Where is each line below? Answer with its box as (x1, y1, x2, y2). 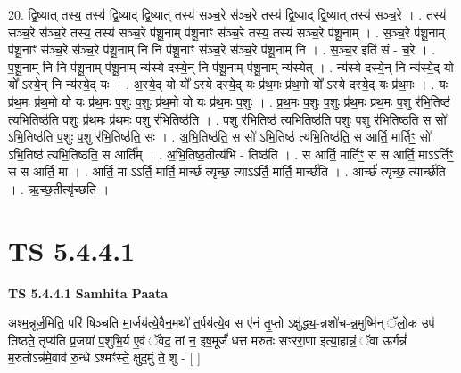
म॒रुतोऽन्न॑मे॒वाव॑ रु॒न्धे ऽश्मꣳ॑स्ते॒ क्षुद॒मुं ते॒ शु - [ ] (8, 348, 201, 367)
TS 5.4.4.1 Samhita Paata (8, 283, 169, 302)
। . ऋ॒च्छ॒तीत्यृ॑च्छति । (8, 179, 110, 198)
